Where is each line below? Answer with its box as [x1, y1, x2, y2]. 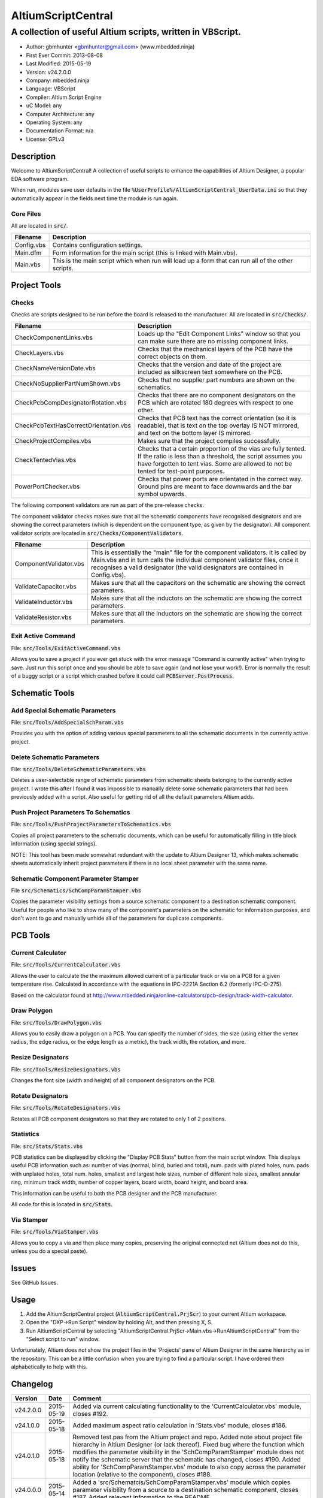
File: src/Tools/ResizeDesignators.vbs [11, 1065, 121, 1073]
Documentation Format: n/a [26, 127, 94, 134]
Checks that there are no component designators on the [138, 391, 296, 400]
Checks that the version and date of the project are [138, 360, 281, 369]
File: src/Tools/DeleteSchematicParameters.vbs [11, 766, 146, 773]
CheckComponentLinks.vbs [14, 333, 93, 342]
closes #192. [72, 1409, 108, 1418]
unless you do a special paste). [11, 1247, 88, 1255]
